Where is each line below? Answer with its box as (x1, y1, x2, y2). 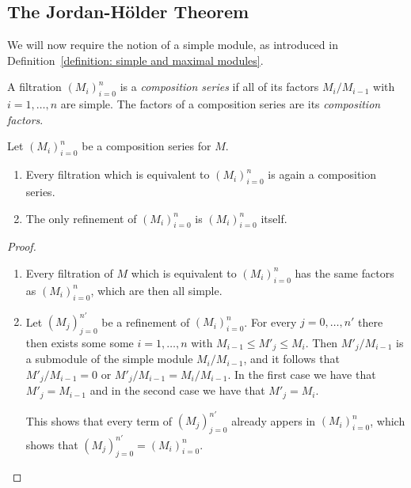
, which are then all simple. (90, 282, 223, 298)
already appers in (231, 412, 316, 429)
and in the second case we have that (89, 382, 265, 399)
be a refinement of (101, 313, 190, 330)
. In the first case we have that (227, 365, 376, 382)
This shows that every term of (25, 412, 173, 429)
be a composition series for (82, 138, 211, 154)
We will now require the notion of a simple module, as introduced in (7, 36, 338, 53)
